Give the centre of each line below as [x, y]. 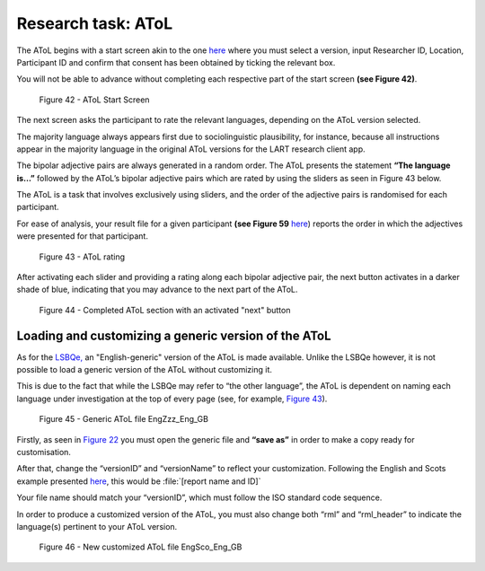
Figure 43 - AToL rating [82, 257]
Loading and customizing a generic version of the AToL [174, 335]
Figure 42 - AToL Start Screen [94, 100]
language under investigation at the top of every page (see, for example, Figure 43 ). [172, 399]
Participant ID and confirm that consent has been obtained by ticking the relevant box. [176, 62]
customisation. [44, 452]
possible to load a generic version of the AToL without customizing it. [145, 370]
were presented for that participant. [82, 236]
